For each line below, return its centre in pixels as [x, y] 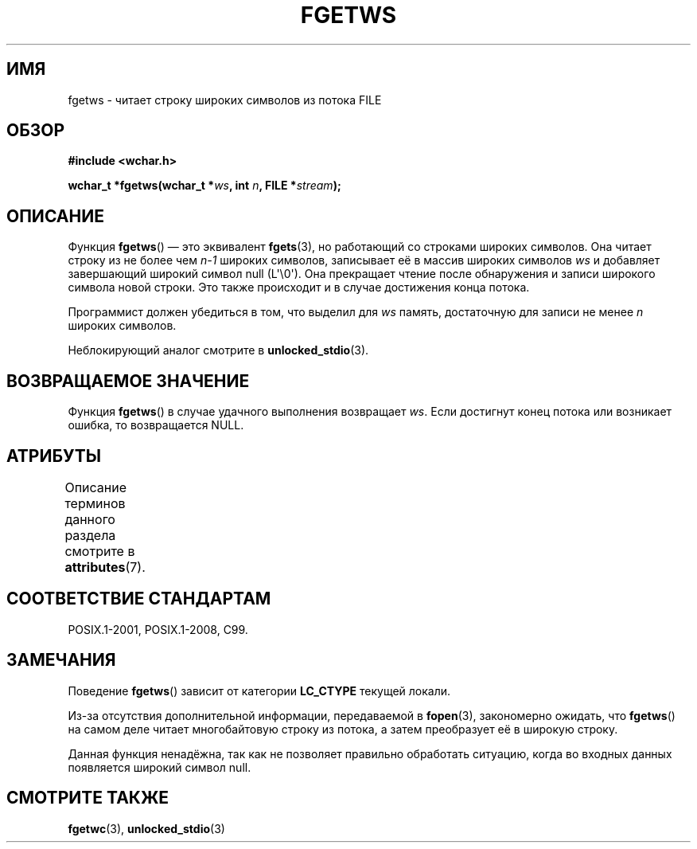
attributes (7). [105, 567]
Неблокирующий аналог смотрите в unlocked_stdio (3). [218, 350]
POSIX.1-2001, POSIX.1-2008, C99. [158, 629]
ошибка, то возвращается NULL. [156, 425]
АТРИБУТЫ [54, 456]
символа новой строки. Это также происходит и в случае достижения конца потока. [299, 288]
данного [90, 519]
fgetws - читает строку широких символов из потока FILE [225, 100]
